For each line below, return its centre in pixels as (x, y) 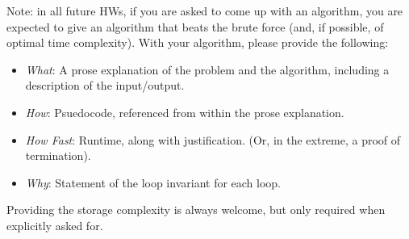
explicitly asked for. (55, 225)
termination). (58, 155)
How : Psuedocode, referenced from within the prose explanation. (185, 112)
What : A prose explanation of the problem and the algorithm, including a (207, 69)
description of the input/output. (105, 85)
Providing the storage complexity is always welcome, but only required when (196, 210)
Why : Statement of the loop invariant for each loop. (153, 182)
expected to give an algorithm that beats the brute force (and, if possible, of (195, 26)
